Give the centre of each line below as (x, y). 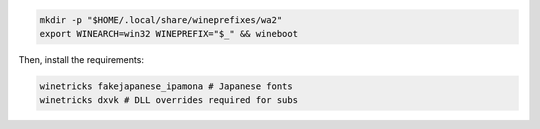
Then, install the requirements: (81, 59)
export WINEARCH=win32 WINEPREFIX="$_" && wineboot (169, 33)
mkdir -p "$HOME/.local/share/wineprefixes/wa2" (161, 19)
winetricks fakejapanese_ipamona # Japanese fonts (166, 86)
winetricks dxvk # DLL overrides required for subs (169, 100)
